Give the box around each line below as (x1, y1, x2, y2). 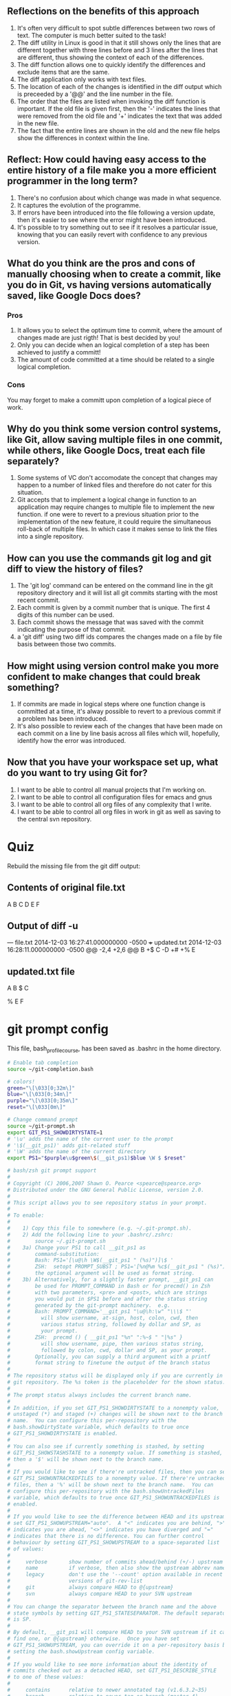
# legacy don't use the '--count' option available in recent (7, 1571, 223, 1578)
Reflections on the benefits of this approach (7, 6, 199, 17)
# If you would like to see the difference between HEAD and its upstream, (7, 1513, 229, 1520)
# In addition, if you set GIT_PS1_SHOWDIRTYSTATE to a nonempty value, (7, 1404, 220, 1411)
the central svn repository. (16, 815, 92, 823)
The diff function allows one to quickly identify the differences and (16, 60, 206, 68)
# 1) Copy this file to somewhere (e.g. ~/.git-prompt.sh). (7, 1225, 192, 1232)
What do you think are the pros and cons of (7, 258, 196, 270)
